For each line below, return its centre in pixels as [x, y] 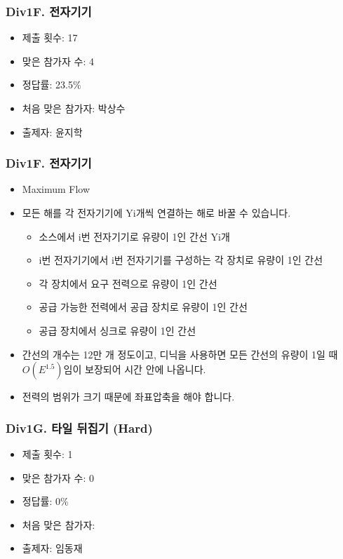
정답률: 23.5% [52, 85]
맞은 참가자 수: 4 [58, 61]
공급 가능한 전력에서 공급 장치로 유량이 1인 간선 [143, 307]
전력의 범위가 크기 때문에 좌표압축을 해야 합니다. [128, 397]
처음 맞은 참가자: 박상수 [74, 108]
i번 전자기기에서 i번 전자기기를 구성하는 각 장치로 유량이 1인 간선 [181, 260]
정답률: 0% [45, 501]
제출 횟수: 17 [50, 38]
